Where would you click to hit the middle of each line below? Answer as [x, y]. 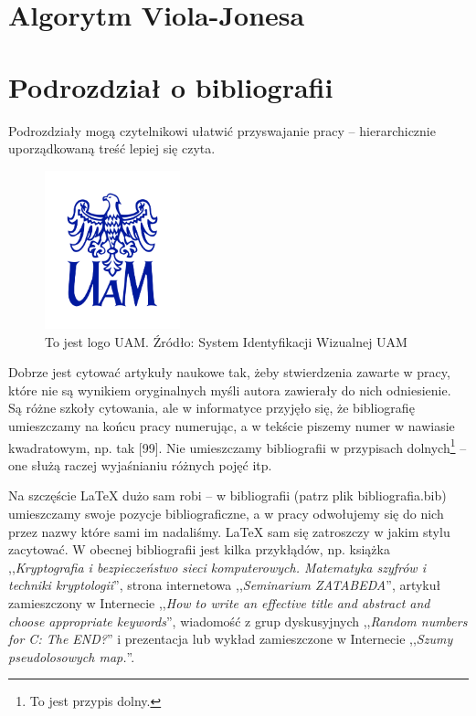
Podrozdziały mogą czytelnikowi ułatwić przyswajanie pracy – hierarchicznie [222, 130]
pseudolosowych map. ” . [72, 656]
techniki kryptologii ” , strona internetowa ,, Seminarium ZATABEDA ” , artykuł [225, 585]
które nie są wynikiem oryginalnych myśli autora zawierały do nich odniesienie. [230, 390]
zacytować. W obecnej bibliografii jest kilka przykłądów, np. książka [199, 549]
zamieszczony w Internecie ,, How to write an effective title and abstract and [219, 602]
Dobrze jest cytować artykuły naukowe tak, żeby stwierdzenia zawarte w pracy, [229, 372]
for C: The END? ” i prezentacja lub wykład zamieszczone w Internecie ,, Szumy [231, 639]
